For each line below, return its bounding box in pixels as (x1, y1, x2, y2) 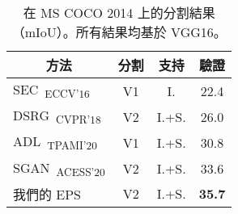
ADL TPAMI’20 (13, 132, 97, 153)
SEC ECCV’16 (13, 80, 90, 102)
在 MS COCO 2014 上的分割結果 (23, 3, 215, 22)
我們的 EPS (13, 184, 82, 204)
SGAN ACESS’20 (13, 157, 105, 179)
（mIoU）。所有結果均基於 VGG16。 (11, 23, 227, 41)
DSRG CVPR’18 (13, 106, 101, 128)
